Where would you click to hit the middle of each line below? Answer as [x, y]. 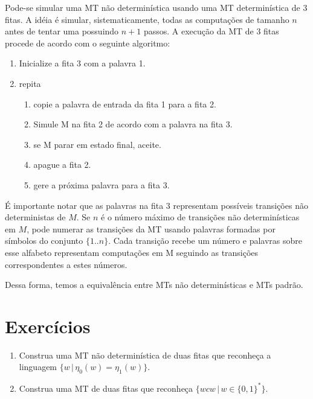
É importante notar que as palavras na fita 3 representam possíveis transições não [156, 205]
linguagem [38, 367]
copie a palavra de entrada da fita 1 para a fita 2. [125, 104]
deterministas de [35, 217]
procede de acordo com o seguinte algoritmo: [88, 43]
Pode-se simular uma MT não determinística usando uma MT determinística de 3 [156, 7]
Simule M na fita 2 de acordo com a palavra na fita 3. [133, 124]
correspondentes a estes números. [66, 264]
